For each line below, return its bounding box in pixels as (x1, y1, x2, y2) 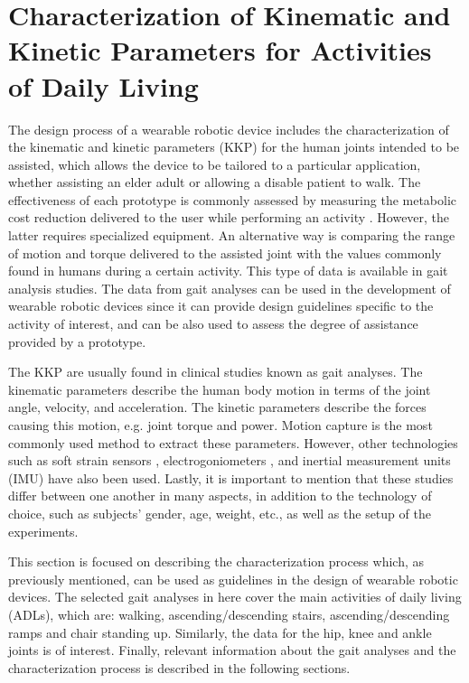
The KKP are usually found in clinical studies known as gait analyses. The (8, 362, 423, 381)
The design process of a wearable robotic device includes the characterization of (8, 119, 449, 138)
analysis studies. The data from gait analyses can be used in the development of (8, 278, 451, 297)
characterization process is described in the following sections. (8, 658, 351, 677)
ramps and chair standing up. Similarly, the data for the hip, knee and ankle (8, 622, 432, 641)
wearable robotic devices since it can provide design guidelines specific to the (8, 296, 434, 315)
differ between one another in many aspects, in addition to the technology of (8, 486, 432, 505)
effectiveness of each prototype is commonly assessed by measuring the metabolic (8, 190, 457, 209)
